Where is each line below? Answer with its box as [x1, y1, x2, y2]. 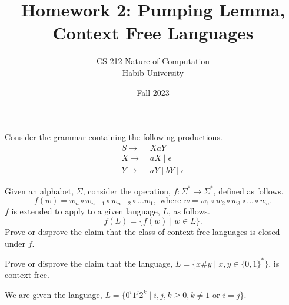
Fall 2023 [137, 86, 170, 98]
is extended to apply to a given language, [11, 205, 160, 217]
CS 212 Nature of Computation [96, 55, 210, 67]
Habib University [122, 66, 184, 78]
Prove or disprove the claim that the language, [5, 257, 173, 269]
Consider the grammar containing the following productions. [5, 131, 222, 143]
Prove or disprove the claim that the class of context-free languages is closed [5, 225, 280, 237]
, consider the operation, [82, 184, 171, 197]
